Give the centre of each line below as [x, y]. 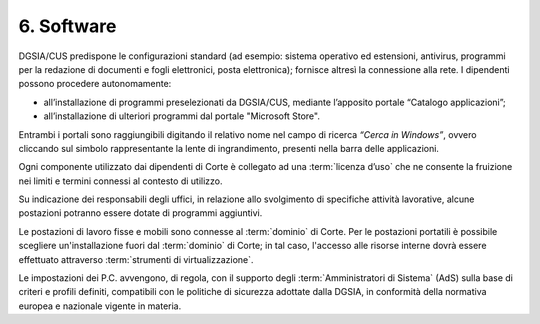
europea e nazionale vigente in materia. [100, 306]
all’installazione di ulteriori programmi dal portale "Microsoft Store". [181, 116]
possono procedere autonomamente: [95, 84]
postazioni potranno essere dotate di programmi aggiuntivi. [140, 213]
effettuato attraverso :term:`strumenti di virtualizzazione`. [136, 259]
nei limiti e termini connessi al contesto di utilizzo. [120, 181]
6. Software [67, 26]
